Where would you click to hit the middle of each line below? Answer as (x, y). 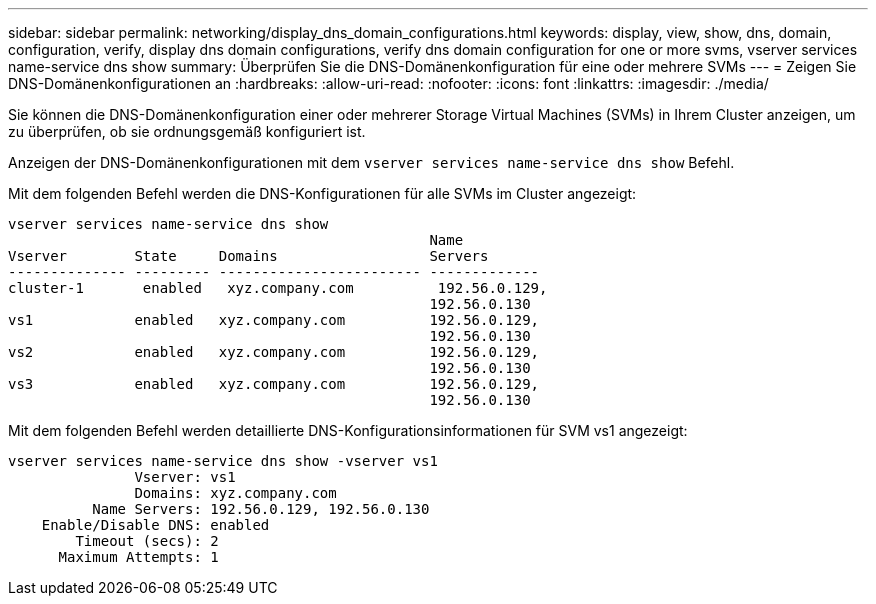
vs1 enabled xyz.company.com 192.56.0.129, (274, 320)
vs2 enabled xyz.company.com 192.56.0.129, (274, 352)
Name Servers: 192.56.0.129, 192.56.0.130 (261, 509)
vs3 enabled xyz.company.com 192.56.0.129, (274, 384)
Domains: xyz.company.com (235, 493)
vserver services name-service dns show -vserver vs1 (223, 461)
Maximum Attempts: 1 (138, 557)
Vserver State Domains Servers (248, 256)
